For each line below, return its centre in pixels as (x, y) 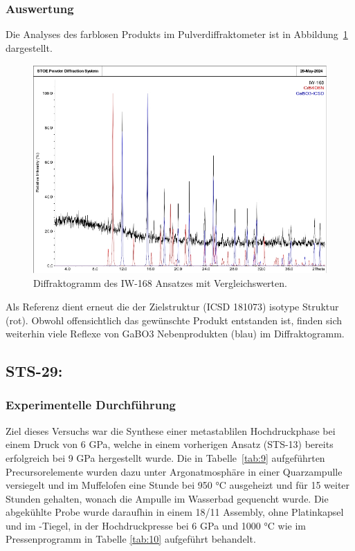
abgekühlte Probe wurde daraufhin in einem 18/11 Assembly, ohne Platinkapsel (175, 512)
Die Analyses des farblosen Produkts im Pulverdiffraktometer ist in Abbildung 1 (177, 34)
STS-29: (34, 371)
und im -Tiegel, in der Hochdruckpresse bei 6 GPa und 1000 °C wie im (156, 525)
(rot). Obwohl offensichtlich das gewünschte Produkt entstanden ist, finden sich (174, 320)
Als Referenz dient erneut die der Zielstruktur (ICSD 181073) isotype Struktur (172, 306)
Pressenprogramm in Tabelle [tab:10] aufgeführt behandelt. (131, 539)
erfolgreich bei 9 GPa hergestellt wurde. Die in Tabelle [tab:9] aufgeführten (165, 457)
